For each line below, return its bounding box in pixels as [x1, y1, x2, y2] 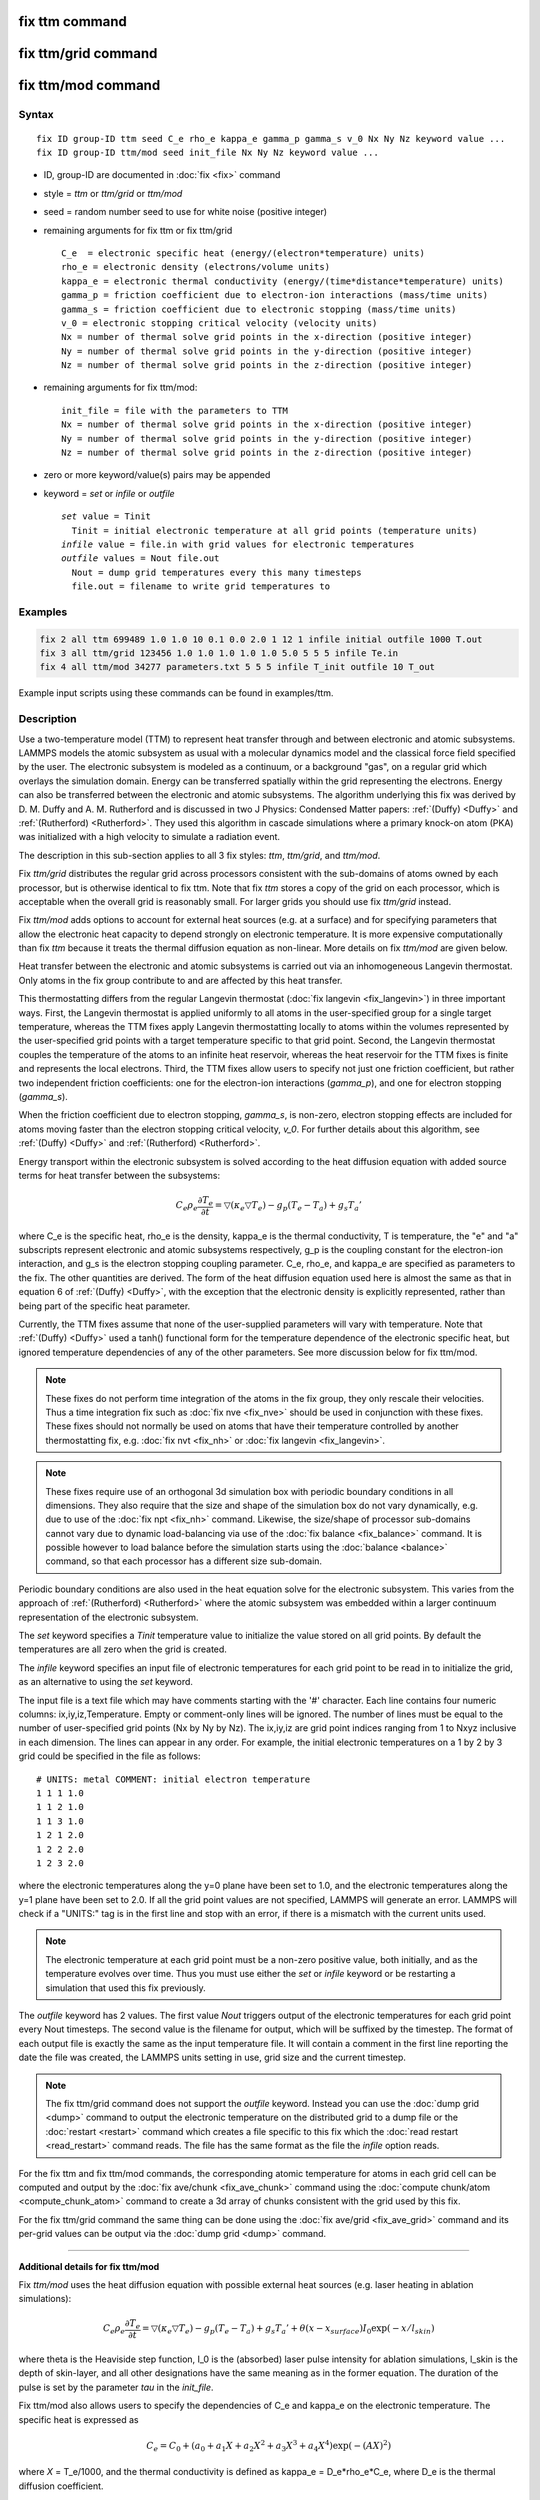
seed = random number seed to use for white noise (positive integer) [43, 206, 328, 218]
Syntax [18, 108, 54, 122]
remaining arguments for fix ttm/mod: [43, 381, 198, 394]
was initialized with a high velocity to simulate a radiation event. [18, 831, 280, 843]
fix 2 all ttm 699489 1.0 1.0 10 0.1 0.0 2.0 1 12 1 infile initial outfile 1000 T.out [39, 633, 483, 645]
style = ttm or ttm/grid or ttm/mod [43, 187, 183, 199]
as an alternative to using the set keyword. [18, 1676, 194, 1688]
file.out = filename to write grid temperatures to [71, 581, 330, 592]
